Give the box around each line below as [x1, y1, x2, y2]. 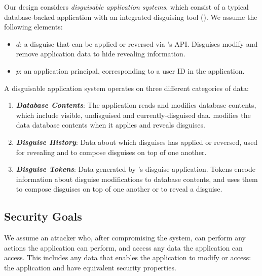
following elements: [4, 21, 63, 32]
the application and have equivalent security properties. [4, 262, 176, 272]
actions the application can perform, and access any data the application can [4, 242, 243, 253]
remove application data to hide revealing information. [16, 48, 185, 59]
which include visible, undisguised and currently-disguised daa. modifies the [16, 109, 251, 120]
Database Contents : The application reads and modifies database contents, [16, 100, 256, 110]
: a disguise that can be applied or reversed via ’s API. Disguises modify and [20, 38, 258, 49]
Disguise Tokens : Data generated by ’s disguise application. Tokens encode [16, 164, 255, 174]
